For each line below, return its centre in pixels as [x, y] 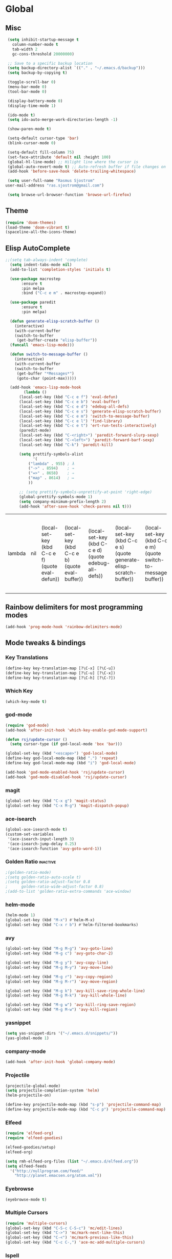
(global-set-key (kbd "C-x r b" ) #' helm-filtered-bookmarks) [72, 925]
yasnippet [18, 1023]
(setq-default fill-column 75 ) [41, 152]
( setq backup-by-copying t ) [37, 73]
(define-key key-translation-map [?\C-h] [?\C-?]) [60, 678]
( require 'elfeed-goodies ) [34, 1138]
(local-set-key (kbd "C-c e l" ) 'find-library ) [71, 421]
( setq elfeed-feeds [26, 1166]
